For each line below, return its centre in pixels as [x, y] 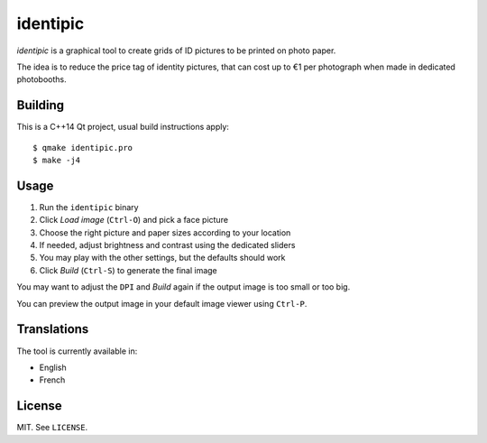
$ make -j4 [57, 161]
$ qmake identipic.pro [83, 148]
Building [41, 105]
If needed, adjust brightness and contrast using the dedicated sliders [167, 245]
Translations [53, 329]
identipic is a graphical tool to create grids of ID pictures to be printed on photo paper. [176, 51]
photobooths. [41, 79]
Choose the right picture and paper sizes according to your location [165, 232]
